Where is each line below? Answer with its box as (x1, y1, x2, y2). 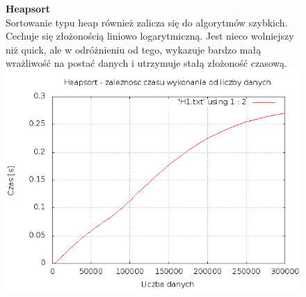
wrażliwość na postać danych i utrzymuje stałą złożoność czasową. (6, 56, 287, 70)
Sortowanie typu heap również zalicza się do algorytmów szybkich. (6, 15, 288, 29)
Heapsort (6, 1, 51, 15)
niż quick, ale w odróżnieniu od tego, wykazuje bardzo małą (6, 42, 261, 56)
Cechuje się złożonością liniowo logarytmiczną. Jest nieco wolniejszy (6, 29, 294, 43)
